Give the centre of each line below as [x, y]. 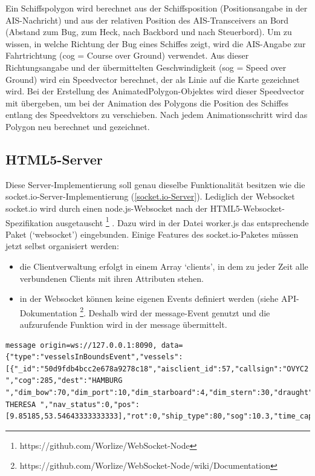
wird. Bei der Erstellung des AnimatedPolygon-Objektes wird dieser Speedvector [155, 91]
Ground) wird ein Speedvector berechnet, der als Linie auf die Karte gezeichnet [153, 79]
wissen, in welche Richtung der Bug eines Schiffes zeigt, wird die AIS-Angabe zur [156, 43]
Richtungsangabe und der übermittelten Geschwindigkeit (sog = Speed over [146, 67]
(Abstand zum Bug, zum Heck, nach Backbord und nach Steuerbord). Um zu [149, 32]
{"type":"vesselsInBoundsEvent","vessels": [94, 357]
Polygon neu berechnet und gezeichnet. [78, 126]
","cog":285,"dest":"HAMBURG [64, 381]
